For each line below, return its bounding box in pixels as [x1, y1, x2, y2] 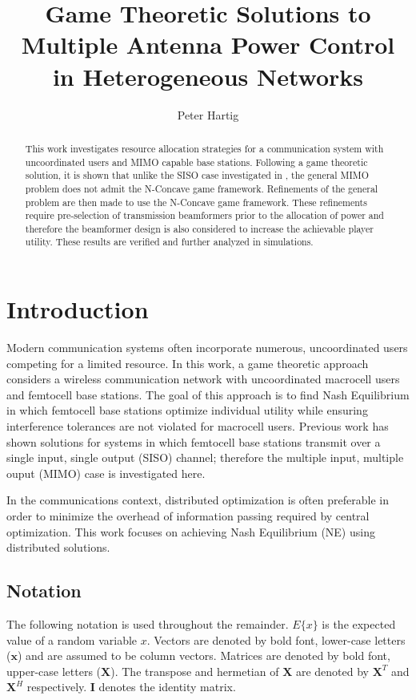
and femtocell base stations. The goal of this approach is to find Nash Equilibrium [6, 386, 410, 403]
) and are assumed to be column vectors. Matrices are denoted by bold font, [17, 647, 390, 664]
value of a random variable [6, 631, 138, 648]
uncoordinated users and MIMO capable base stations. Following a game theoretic [25, 155, 368, 168]
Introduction [6, 293, 149, 326]
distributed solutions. [6, 539, 110, 556]
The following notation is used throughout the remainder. [6, 616, 289, 632]
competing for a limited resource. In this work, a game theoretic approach [6, 354, 369, 371]
